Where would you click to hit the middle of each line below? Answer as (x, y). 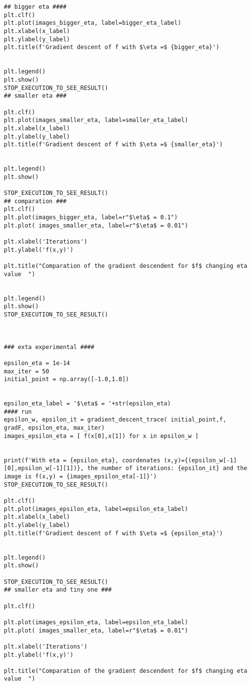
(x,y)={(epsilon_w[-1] (200, 460)
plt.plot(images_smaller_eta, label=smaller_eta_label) (96, 120)
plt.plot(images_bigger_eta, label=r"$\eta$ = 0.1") (91, 218)
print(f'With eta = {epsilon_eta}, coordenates (82, 460)
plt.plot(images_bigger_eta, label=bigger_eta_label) (93, 23)
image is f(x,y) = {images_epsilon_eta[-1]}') (80, 477)
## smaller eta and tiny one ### (58, 590)
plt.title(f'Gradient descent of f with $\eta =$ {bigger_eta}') (112, 47)
